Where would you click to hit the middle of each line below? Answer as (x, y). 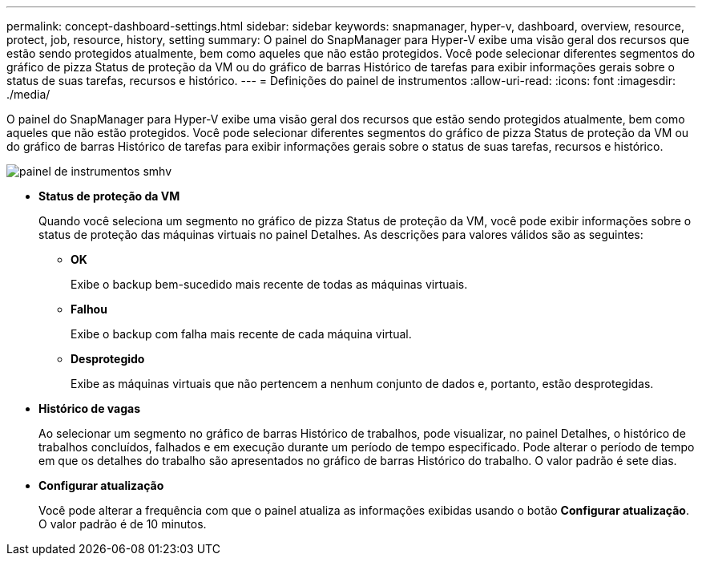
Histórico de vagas (90, 408)
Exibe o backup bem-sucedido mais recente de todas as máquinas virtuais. (269, 284)
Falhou (89, 309)
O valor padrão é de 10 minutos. (123, 524)
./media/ (28, 94)
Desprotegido (108, 359)
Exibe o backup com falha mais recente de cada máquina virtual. (241, 334)
